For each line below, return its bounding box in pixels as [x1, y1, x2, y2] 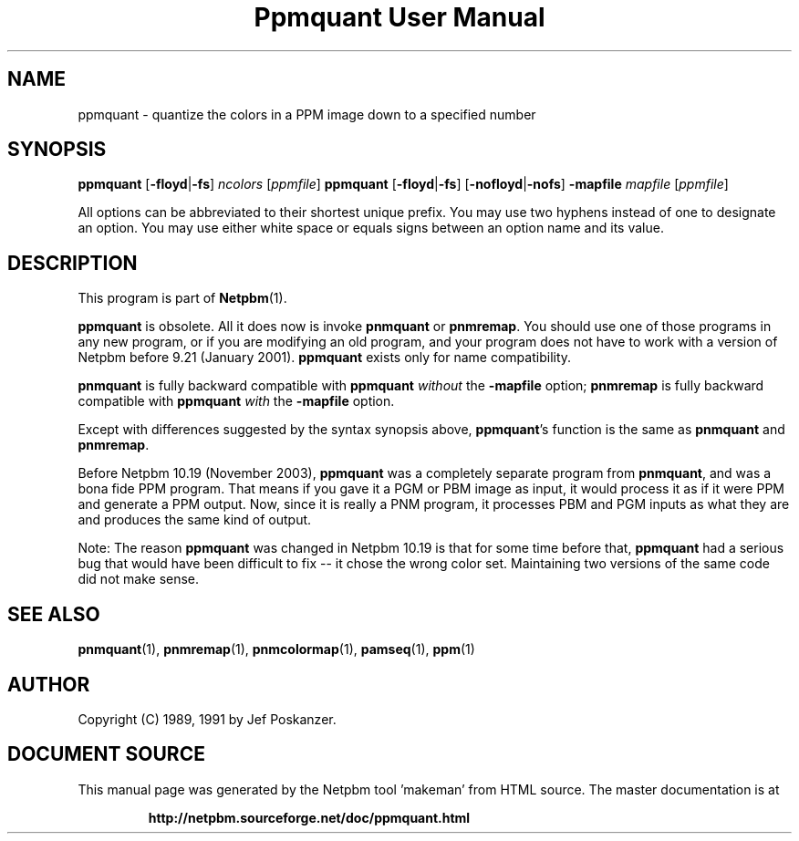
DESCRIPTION [7, 251, 138, 275]
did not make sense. [78, 571, 200, 587]
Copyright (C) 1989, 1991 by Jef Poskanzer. [78, 711, 337, 727]
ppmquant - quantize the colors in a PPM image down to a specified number [78, 106, 536, 122]
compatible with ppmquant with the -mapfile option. [78, 393, 395, 410]
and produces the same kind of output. [78, 512, 312, 528]
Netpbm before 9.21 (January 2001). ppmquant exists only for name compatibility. [78, 349, 572, 366]
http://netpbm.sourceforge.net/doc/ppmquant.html [148, 809, 471, 825]
